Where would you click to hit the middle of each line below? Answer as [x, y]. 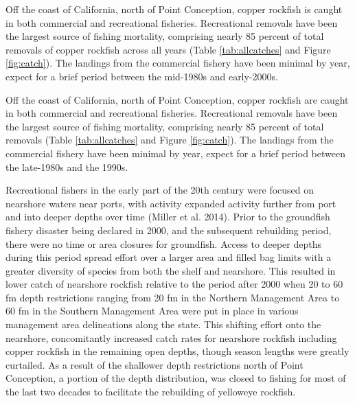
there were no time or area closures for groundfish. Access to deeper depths [163, 243]
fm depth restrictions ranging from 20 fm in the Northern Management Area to [173, 297]
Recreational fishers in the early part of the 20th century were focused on [160, 190]
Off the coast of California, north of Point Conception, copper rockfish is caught [174, 9]
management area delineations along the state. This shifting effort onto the [163, 324]
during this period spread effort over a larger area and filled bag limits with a [169, 257]
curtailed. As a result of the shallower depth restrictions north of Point [154, 364]
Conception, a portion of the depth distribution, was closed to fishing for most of [176, 378]
